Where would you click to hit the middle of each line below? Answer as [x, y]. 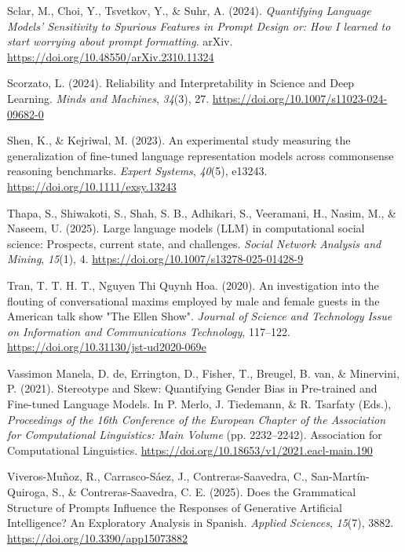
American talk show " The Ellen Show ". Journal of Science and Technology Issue [200, 316]
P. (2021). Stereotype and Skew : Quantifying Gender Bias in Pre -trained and [192, 388]
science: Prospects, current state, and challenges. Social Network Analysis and [194, 243]
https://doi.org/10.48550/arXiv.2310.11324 [111, 56]
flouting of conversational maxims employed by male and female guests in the [193, 300]
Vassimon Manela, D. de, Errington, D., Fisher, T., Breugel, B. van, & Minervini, [203, 373]
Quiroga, [28, 492]
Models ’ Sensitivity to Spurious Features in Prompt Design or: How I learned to [199, 26]
